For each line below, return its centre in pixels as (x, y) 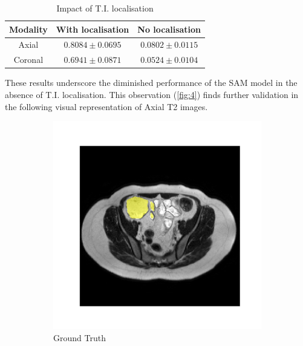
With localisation (93, 29)
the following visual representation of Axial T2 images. (106, 106)
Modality (28, 29)
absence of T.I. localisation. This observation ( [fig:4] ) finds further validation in (152, 94)
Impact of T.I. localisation (105, 8)
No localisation (169, 29)
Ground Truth (80, 337)
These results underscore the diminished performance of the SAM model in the (151, 83)
